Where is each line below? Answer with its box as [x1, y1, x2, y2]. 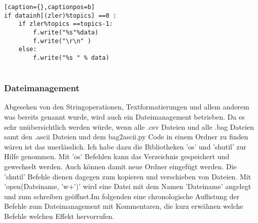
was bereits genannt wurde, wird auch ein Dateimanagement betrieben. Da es [4, 111, 245, 122]
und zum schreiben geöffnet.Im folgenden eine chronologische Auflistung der [4, 191, 240, 201]
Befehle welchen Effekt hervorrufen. [4, 211, 115, 221]
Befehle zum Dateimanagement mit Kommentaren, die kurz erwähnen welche [4, 201, 243, 211]
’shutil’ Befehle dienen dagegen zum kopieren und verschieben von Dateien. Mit [4, 171, 251, 181]
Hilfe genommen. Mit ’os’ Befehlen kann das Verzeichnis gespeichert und [4, 151, 230, 162]
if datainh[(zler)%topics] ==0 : [4, 12, 117, 19]
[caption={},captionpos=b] [4, 4, 95, 11]
